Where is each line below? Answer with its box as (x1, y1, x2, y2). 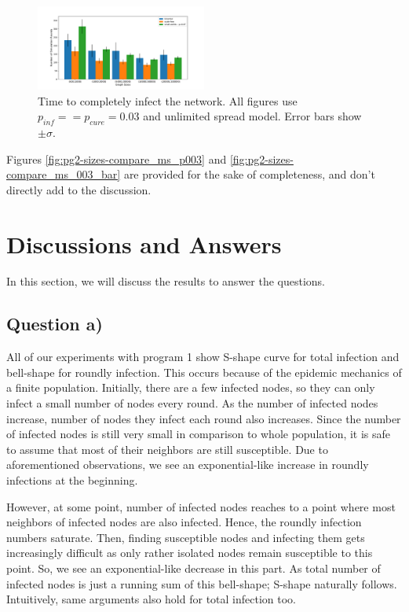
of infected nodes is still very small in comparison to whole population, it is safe (6, 426, 391, 442)
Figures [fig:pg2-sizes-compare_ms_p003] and (6, 150, 227, 167)
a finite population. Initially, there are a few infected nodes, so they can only (6, 379, 375, 396)
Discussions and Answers (6, 227, 282, 260)
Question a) (6, 312, 103, 336)
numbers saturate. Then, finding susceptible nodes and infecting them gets (6, 529, 365, 545)
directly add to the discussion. (6, 181, 152, 197)
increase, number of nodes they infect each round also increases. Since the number (6, 410, 401, 426)
